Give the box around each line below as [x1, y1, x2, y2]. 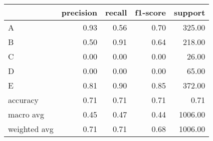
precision [61, 6, 97, 18]
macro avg [8, 108, 45, 120]
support [173, 6, 205, 18]
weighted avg [8, 123, 54, 134]
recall [105, 6, 127, 18]
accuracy [8, 94, 39, 105]
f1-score [135, 6, 166, 18]
